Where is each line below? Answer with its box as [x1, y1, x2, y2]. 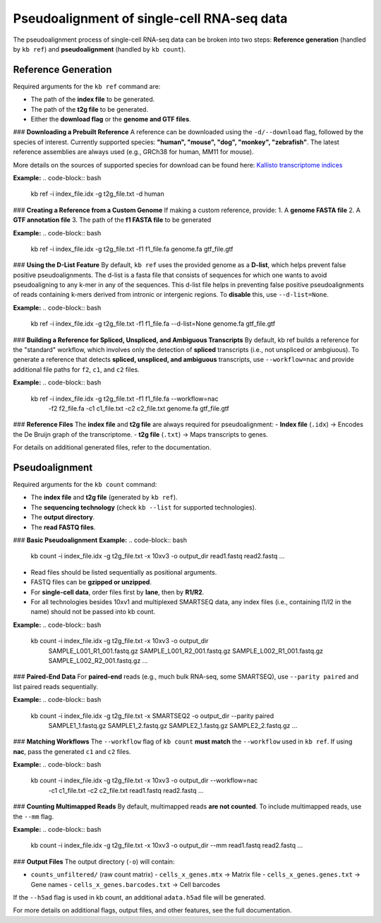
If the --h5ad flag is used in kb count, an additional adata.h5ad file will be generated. [13, 893, 266, 901]
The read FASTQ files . [30, 523, 96, 531]
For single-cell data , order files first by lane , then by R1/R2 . [30, 587, 205, 596]
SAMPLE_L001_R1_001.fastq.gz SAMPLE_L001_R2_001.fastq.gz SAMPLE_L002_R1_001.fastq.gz [48, 647, 324, 655]
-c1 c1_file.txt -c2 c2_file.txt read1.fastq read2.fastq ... [48, 786, 204, 794]
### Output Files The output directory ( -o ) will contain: [13, 857, 175, 866]
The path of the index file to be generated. [30, 95, 155, 104]
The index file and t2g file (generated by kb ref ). [30, 493, 178, 502]
